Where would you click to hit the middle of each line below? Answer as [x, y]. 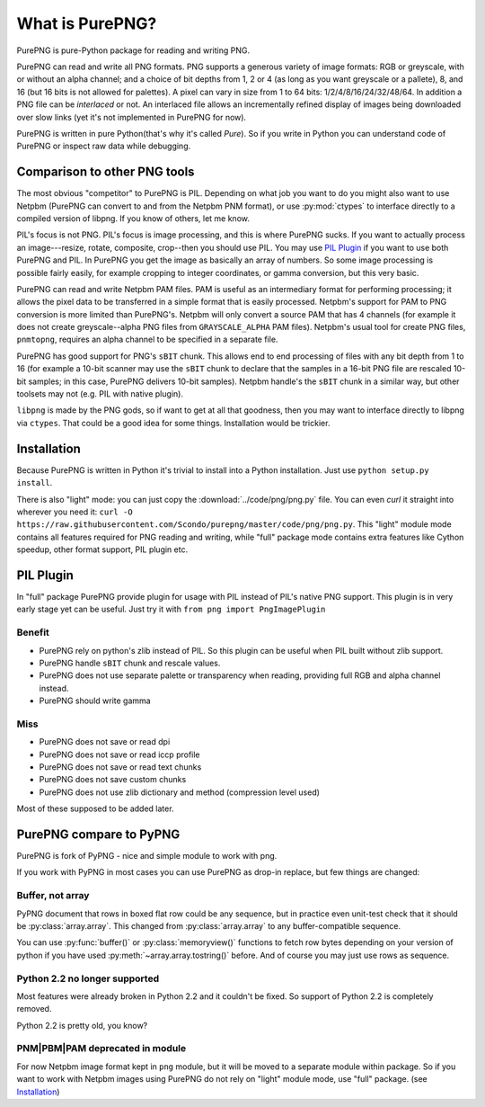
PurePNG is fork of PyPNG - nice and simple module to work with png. [147, 856]
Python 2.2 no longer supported [88, 978]
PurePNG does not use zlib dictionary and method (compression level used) [180, 792]
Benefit [33, 632]
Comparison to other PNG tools [106, 172]
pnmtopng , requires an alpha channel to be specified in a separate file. [147, 339]
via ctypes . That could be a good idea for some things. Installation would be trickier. [173, 423]
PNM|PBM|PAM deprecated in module [101, 1049]
